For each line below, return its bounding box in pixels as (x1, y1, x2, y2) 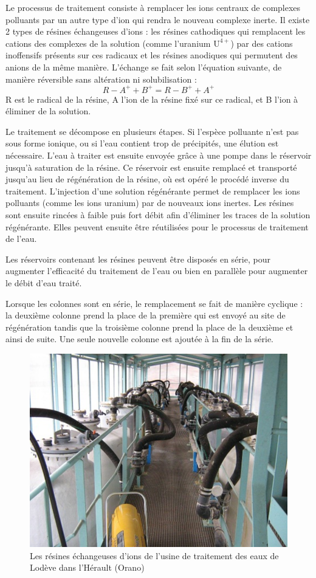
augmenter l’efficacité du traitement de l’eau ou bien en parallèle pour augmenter (5, 264, 308, 277)
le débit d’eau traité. (5, 276, 82, 289)
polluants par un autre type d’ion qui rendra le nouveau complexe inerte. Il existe (5, 13, 310, 26)
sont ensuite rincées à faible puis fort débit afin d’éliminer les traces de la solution (5, 208, 311, 221)
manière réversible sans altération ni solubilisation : (5, 72, 197, 85)
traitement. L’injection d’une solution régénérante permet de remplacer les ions (5, 184, 300, 197)
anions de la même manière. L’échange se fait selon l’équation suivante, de (5, 60, 282, 73)
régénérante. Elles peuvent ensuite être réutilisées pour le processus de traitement (5, 220, 309, 233)
